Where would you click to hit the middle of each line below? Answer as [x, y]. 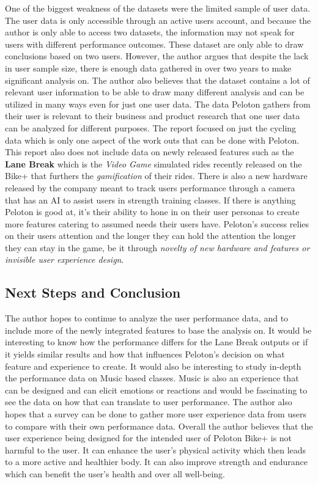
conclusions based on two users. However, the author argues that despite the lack [157, 56]
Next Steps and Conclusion [93, 292]
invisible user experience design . [65, 259]
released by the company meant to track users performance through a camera [150, 187]
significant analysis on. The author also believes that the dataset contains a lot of [157, 80]
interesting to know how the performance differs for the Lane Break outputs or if [157, 342]
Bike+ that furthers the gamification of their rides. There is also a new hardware [156, 176]
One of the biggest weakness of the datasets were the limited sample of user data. [158, 8]
